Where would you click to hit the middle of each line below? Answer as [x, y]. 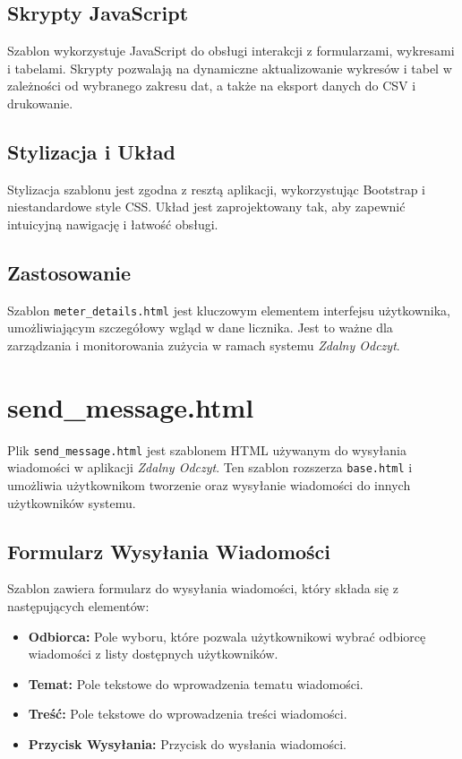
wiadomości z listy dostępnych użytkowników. [153, 654]
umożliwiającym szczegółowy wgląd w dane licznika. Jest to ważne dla [200, 328]
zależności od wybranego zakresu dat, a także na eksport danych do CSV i [212, 86]
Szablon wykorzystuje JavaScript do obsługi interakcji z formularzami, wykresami [231, 51]
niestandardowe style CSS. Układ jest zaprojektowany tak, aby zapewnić [206, 207]
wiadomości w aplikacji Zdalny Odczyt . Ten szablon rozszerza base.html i [210, 467]
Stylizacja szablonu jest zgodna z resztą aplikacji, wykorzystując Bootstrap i [216, 189]
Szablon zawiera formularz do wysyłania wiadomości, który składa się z [203, 588]
